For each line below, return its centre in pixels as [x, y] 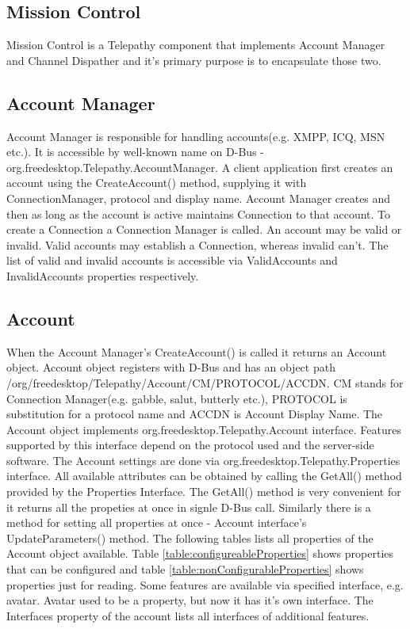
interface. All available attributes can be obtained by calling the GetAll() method [204, 476]
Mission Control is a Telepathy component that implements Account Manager [196, 45]
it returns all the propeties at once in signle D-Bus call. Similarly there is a [189, 507]
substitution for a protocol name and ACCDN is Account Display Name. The [195, 414]
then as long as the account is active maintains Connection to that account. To [199, 213]
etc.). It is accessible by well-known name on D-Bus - [135, 152]
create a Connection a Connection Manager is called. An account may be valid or [204, 229]
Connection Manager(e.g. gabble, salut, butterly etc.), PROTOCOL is [177, 398]
